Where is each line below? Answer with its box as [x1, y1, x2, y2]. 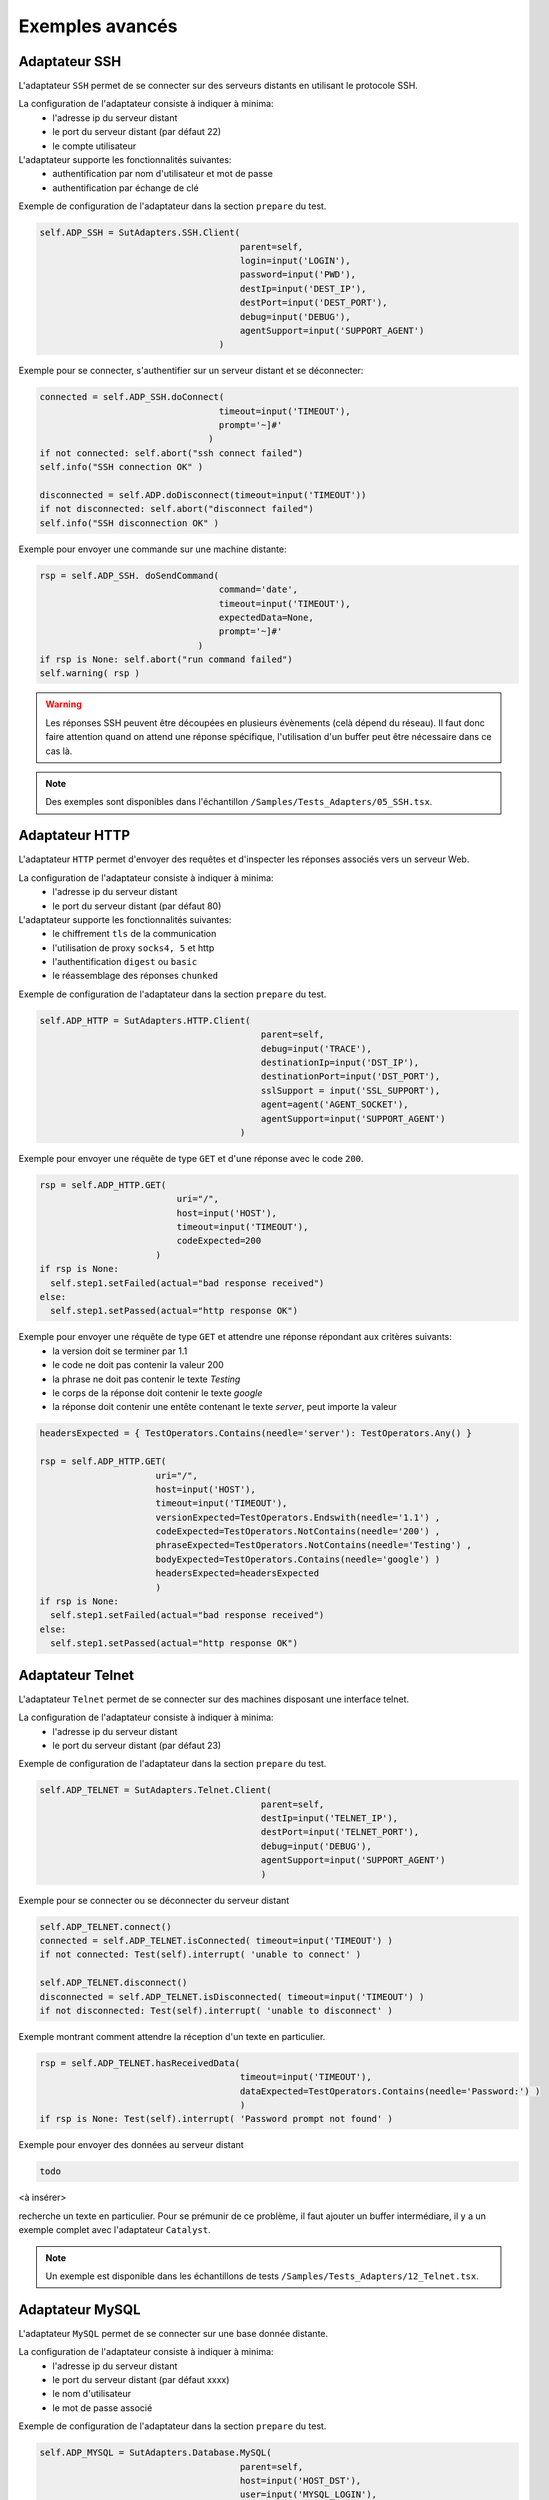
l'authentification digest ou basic [52, 956, 198, 968]
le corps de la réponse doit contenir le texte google [52, 1386, 263, 1399]
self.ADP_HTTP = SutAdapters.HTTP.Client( [39, 1015, 251, 1026]
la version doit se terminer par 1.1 [52, 1345, 188, 1357]
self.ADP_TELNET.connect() [39, 1921, 172, 1932]
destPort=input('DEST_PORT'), [239, 297, 388, 309]
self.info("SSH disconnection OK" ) [39, 517, 220, 529]
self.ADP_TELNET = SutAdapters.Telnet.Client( [39, 1785, 272, 1796]
